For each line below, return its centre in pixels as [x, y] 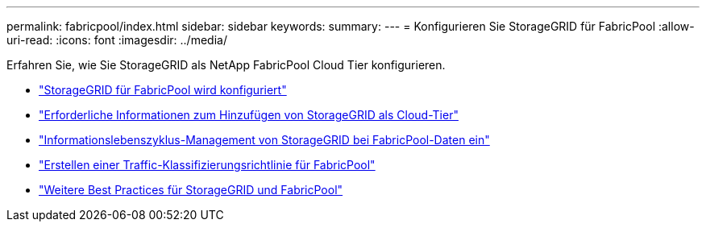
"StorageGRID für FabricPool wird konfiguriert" [163, 90]
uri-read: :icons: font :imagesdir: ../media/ [117, 40]
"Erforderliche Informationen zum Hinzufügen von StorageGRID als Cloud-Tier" [249, 115]
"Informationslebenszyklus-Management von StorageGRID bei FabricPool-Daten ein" [264, 140]
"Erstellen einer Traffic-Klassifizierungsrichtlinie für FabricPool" [207, 165]
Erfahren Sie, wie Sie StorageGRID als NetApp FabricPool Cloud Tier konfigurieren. [226, 65]
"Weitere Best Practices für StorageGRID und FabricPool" [191, 190]
